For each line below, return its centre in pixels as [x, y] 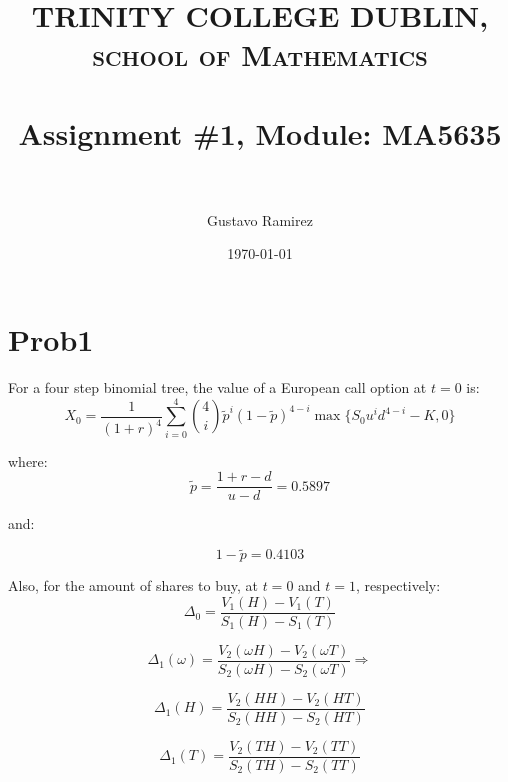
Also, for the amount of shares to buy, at [133, 585]
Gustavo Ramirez [260, 219]
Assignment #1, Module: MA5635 [260, 132]
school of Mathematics [260, 54]
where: [28, 460]
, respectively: [398, 585]
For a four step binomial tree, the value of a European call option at [217, 387]
